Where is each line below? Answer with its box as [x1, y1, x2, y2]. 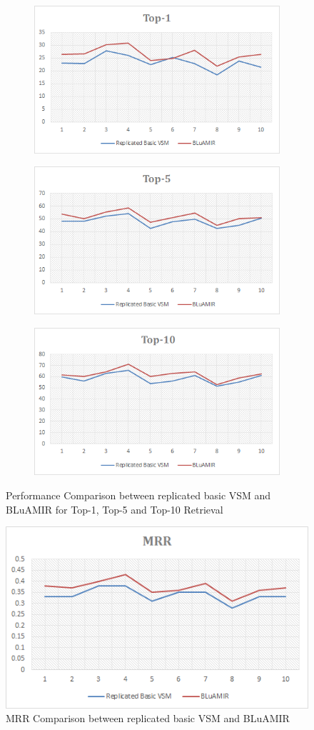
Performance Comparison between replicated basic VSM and [6, 487, 271, 502]
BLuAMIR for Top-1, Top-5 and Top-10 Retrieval [6, 501, 223, 516]
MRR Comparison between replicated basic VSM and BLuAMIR [6, 711, 290, 726]
